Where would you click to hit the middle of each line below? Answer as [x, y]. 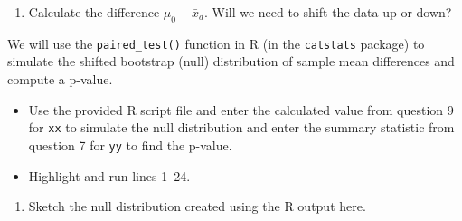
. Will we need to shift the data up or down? [328, 12]
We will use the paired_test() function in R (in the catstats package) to [216, 43]
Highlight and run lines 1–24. [109, 175]
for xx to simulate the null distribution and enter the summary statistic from [241, 127]
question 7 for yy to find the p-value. [130, 144]
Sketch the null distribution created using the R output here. [197, 206]
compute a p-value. [60, 79]
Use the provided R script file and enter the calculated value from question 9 [241, 109]
